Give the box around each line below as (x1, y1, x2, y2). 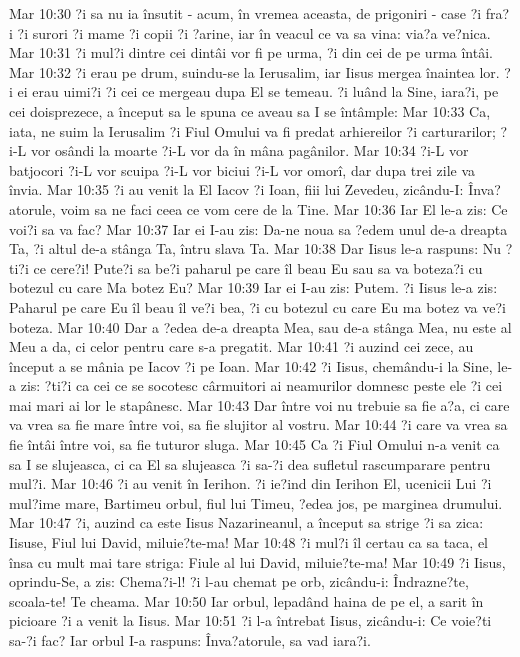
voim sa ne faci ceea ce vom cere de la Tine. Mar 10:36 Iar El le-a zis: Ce (60, 198, 508, 219)
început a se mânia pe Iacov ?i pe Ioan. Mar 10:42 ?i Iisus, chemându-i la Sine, (9, 355, 493, 376)
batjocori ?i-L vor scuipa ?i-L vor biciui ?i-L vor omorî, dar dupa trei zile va (9, 159, 476, 180)
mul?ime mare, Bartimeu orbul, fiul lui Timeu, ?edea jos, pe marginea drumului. (9, 492, 503, 513)
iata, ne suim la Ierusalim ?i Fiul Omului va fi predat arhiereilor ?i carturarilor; (9, 120, 496, 141)
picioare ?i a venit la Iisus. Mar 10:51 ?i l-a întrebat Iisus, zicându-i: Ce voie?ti (9, 610, 492, 631)
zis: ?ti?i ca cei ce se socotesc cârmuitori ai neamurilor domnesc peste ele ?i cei (20, 375, 503, 396)
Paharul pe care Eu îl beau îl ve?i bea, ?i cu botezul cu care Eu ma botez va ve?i (9, 296, 506, 317)
